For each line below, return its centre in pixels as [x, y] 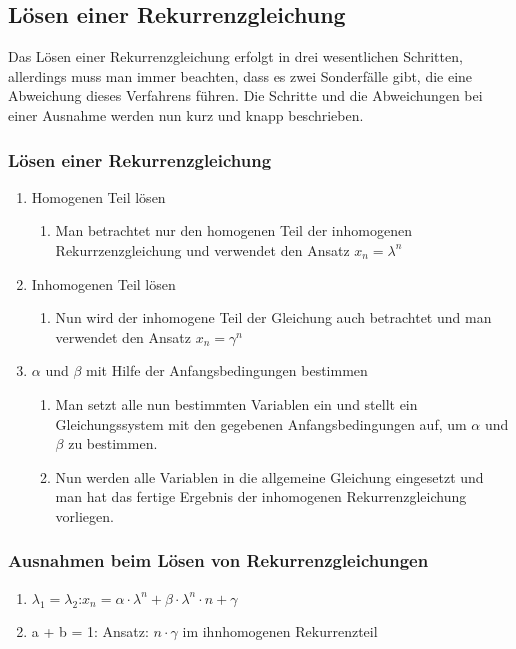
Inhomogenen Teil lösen [103, 283]
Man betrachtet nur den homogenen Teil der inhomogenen [233, 230]
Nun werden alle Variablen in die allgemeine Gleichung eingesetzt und [269, 476]
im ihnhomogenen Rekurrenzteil [280, 631]
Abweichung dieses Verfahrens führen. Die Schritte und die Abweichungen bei [245, 95]
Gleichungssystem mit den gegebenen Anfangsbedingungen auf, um [261, 423]
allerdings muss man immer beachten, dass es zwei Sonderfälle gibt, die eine [240, 75]
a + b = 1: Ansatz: [90, 631]
